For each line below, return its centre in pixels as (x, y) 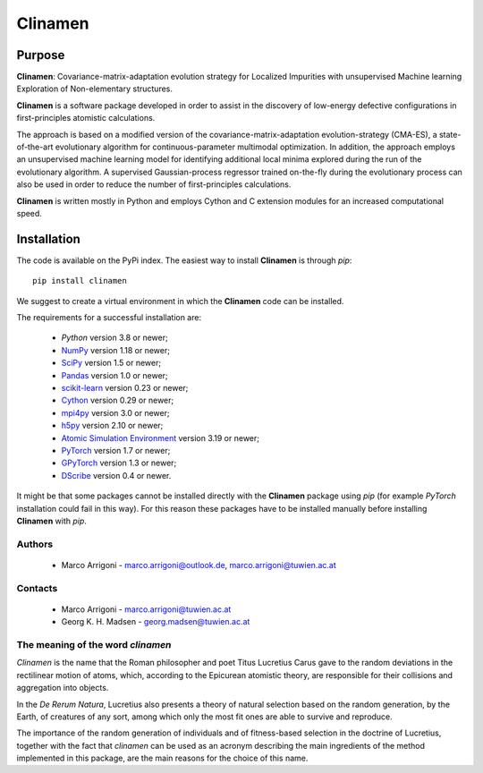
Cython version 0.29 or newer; (118, 400)
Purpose (41, 55)
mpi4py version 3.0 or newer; (115, 412)
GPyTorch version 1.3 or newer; (119, 463)
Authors (35, 544)
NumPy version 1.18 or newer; (115, 350)
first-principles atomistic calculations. (86, 118)
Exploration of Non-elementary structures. (95, 89)
